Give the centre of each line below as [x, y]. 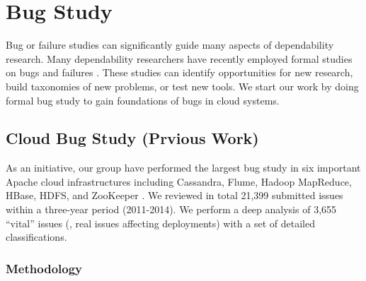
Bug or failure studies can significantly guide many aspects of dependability [170, 45]
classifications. [36, 237]
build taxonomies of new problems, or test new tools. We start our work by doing [182, 86]
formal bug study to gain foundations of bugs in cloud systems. [143, 100]
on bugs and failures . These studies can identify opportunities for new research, [179, 72]
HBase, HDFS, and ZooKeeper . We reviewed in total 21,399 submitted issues [175, 195]
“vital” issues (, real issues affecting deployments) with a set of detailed [160, 223]
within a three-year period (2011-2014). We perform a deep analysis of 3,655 [171, 209]
